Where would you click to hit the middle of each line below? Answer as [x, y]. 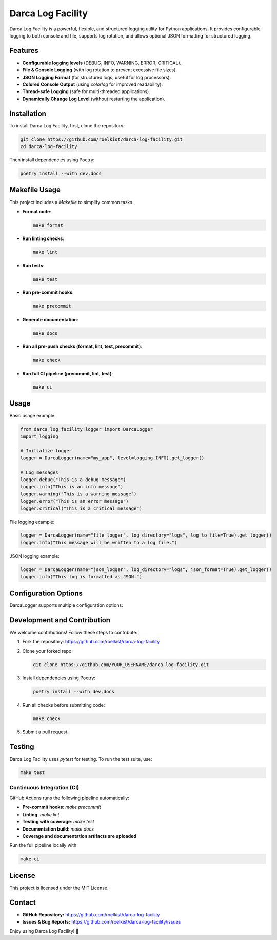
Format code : [37, 211]
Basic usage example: [33, 416]
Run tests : [33, 265]
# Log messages [39, 472]
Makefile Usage [35, 190]
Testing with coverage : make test [58, 822]
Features [24, 51]
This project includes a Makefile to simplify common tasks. [72, 202]
